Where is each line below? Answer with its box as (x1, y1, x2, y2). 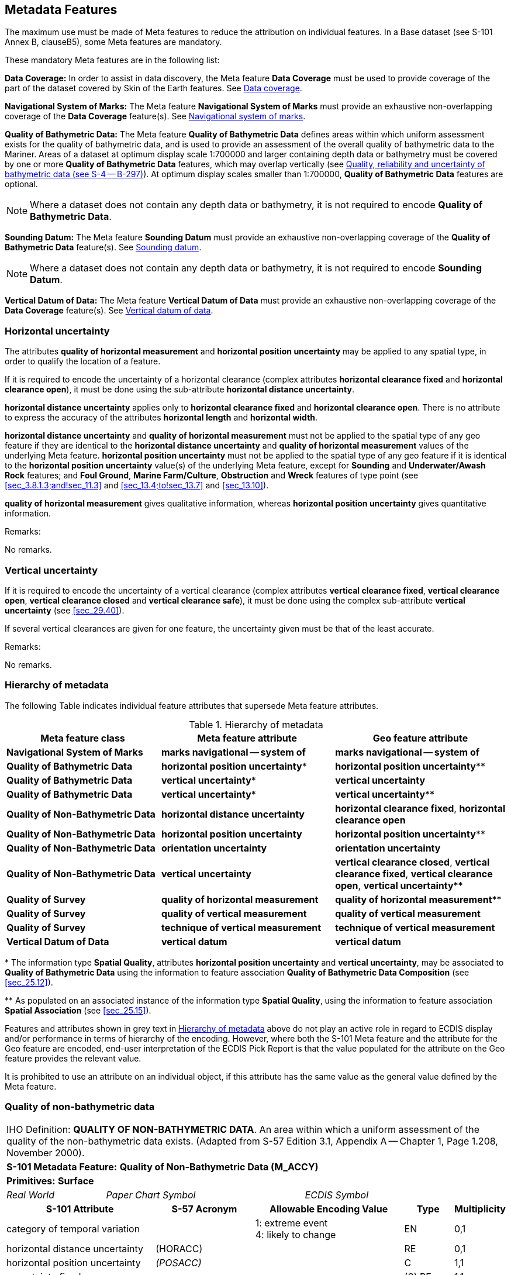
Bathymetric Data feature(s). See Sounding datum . (5, 242, 202, 253)
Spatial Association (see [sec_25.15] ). (5, 1005, 151, 1015)
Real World (6, 1189, 54, 1201)
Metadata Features (5, 2, 118, 17)
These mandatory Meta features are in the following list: (5, 55, 220, 66)
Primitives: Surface (6, 1175, 94, 1187)
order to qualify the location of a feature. (5, 356, 161, 367)
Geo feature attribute (372, 732, 468, 744)
